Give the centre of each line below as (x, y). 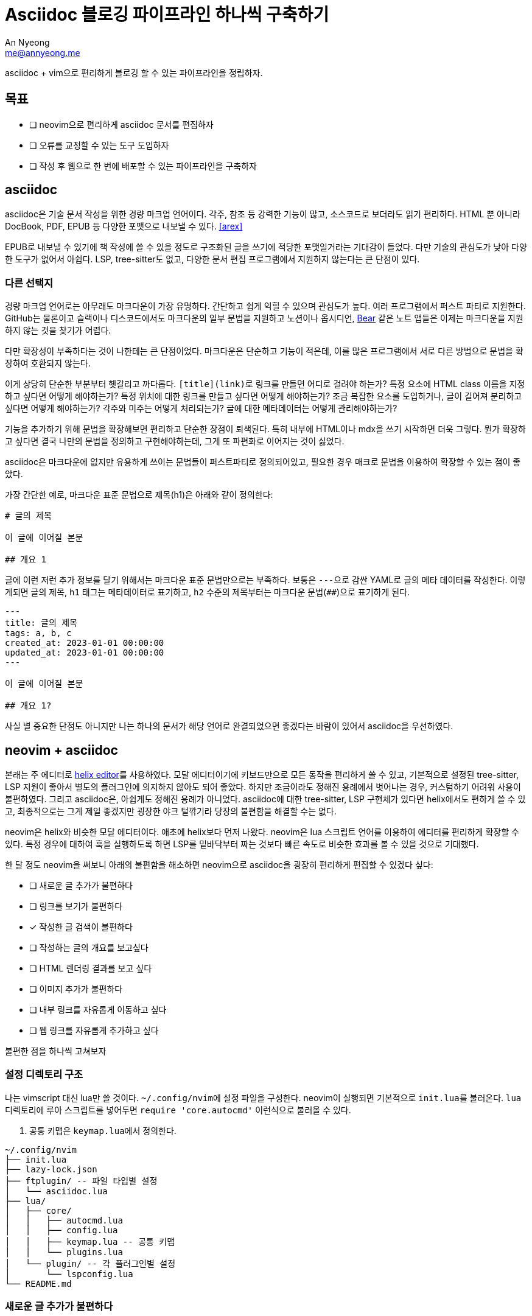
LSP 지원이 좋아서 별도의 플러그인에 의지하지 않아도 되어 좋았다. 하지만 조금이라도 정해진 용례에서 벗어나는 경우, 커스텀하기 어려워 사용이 (263, 787)
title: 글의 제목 (41, 623)
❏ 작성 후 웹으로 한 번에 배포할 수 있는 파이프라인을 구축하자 (143, 166)
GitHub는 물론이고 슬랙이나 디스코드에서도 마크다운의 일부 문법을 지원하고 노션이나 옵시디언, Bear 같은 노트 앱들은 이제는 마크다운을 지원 (264, 318)
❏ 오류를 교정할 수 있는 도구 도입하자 (99, 145)
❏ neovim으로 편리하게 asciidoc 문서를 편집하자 (121, 124)
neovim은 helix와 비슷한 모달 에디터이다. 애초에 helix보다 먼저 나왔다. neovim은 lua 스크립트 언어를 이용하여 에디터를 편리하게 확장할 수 (262, 832)
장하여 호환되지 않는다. (48, 363)
